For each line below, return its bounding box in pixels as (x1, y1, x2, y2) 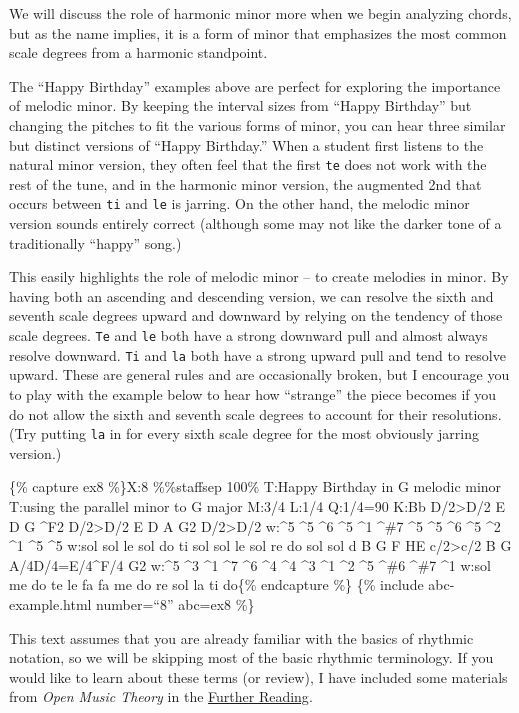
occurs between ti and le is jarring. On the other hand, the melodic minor (9, 193, 470, 214)
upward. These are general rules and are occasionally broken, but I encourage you (9, 364, 510, 385)
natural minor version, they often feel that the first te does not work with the (9, 154, 487, 175)
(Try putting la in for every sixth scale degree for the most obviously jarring (9, 423, 479, 444)
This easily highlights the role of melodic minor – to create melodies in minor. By (9, 266, 509, 287)
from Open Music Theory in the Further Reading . (9, 686, 313, 707)
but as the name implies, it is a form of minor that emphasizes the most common (9, 22, 507, 43)
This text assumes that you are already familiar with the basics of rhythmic (9, 627, 474, 648)
